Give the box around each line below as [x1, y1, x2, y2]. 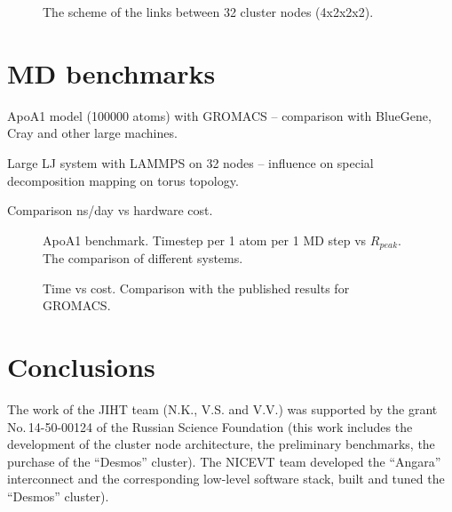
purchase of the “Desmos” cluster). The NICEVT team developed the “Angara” [7, 452, 441, 470]
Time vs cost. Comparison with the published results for [43, 278, 350, 297]
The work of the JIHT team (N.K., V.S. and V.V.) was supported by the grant [7, 400, 438, 419]
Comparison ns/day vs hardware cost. [7, 201, 213, 220]
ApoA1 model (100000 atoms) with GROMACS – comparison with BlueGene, [7, 106, 432, 124]
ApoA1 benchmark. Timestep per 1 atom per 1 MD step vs [43, 230, 367, 249]
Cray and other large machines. [7, 124, 178, 142]
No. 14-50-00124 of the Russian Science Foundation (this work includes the [7, 417, 413, 436]
